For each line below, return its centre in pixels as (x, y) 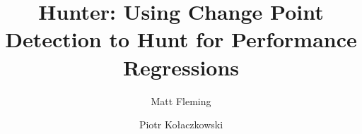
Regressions (181, 67)
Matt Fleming (181, 100)
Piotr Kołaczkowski (181, 124)
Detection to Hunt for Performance (181, 39)
